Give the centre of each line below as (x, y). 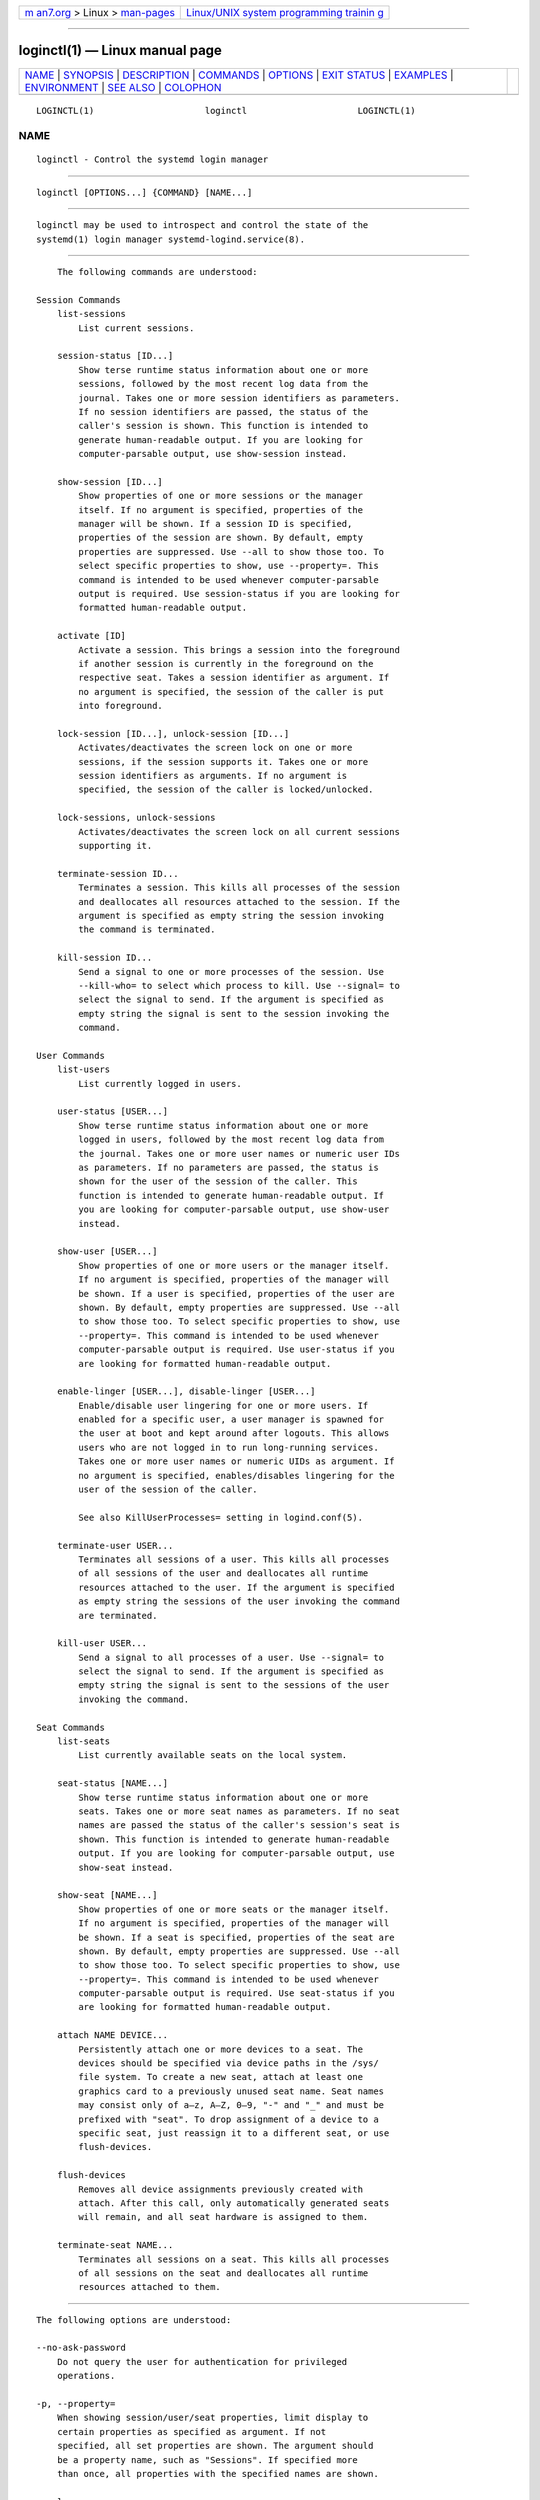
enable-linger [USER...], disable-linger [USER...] (186, 1391)
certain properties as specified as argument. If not (191, 2431)
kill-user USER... (102, 1643)
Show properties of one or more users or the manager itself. (234, 1265)
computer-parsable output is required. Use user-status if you (236, 1349)
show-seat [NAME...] (107, 1895)
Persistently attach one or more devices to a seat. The (221, 2049)
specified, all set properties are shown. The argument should (215, 2446)
